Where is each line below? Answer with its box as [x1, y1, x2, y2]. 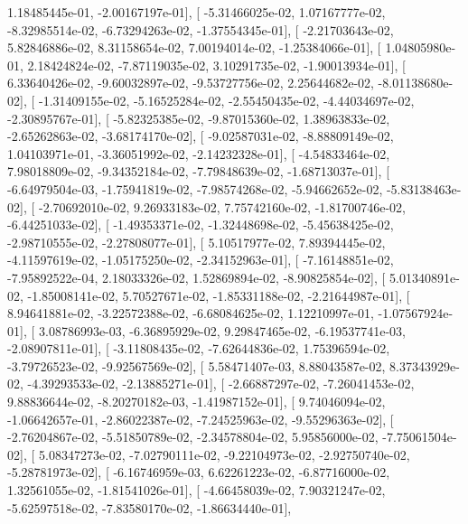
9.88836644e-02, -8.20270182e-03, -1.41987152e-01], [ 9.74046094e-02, [7, 392, 386, 411]
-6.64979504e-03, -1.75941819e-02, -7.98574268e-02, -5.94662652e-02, [7, 179, 383, 198]
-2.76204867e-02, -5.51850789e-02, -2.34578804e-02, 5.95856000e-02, [7, 427, 379, 446]
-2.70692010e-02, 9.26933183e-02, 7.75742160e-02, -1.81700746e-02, [38, 197, 406, 216]
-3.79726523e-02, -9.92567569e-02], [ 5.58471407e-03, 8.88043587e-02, [7, 356, 386, 375]
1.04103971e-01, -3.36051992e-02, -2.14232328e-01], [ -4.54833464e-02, [7, 144, 390, 163]
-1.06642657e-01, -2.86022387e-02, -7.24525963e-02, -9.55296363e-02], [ [7, 409, 394, 428]
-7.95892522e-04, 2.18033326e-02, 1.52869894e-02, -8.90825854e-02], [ [7, 267, 386, 286]
